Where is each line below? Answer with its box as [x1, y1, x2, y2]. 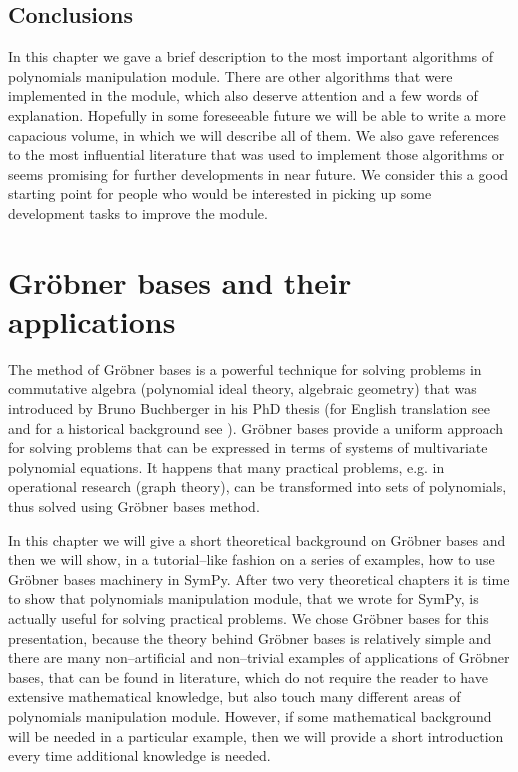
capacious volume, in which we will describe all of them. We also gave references [8, 124, 500, 145]
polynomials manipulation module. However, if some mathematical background [8, 705, 492, 726]
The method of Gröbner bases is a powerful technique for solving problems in [8, 358, 482, 379]
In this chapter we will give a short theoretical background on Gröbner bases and [8, 529, 506, 550]
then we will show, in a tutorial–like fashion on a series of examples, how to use [8, 549, 495, 570]
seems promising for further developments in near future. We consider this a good [8, 163, 509, 184]
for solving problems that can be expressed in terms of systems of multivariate [8, 437, 488, 458]
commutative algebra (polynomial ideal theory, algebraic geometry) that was [8, 378, 477, 399]
